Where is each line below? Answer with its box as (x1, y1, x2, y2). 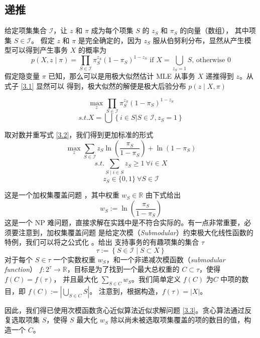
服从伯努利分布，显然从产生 (153, 35, 244, 45)
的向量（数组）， (180, 25, 233, 36)
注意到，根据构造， (98, 285, 162, 296)
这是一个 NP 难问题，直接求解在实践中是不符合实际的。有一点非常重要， (5, 217, 244, 228)
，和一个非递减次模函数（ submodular (106, 254, 225, 264)
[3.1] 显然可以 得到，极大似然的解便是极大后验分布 (21, 80, 186, 91)
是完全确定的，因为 (78, 35, 142, 45)
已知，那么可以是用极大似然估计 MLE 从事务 (48, 71, 195, 81)
